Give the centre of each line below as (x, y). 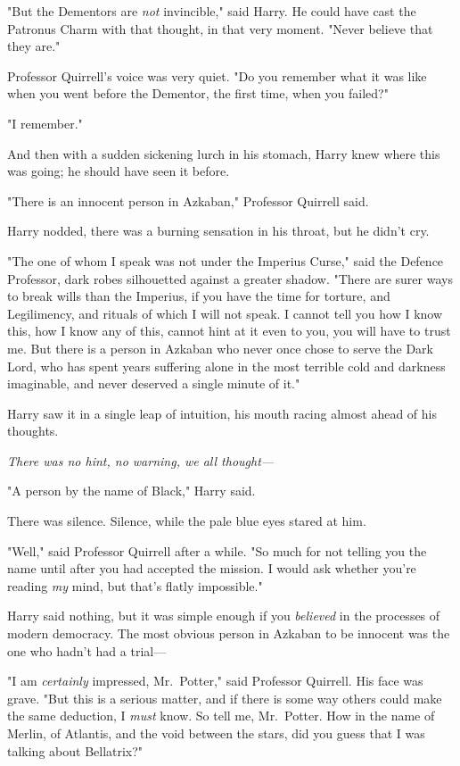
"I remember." (45, 123)
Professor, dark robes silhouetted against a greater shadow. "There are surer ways (230, 278)
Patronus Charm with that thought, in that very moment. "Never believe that (220, 28)
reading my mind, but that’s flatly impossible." (135, 585)
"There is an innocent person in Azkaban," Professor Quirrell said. (188, 200)
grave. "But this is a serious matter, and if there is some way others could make (225, 698)
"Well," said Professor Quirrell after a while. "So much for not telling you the (217, 550)
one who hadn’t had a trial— (87, 650)
